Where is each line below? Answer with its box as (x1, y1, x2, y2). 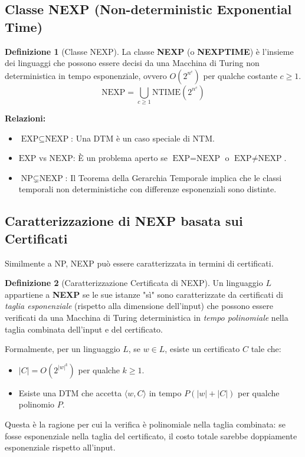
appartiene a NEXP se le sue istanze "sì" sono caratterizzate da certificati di (5, 288, 283, 300)
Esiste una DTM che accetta (18, 386, 122, 399)
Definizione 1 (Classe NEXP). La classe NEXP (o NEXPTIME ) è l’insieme (5, 45, 294, 57)
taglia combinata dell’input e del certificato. (5, 323, 163, 335)
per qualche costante (203, 69, 277, 81)
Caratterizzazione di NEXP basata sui (5, 212, 243, 230)
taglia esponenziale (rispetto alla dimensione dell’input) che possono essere (5, 300, 274, 312)
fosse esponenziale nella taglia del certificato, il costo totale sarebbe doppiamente (5, 429, 297, 442)
